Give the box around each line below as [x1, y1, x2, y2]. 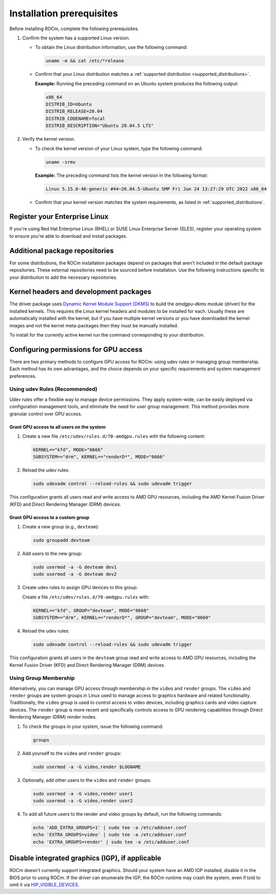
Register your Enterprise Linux [9, 212, 109, 221]
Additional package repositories [9, 246, 114, 255]
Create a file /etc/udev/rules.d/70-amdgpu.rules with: [22, 594, 150, 600]
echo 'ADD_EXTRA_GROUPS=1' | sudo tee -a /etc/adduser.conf [33, 824, 187, 831]
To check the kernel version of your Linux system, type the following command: [35, 145, 203, 151]
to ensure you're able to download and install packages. [9, 233, 128, 239]
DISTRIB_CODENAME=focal [45, 116, 106, 121]
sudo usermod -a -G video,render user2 [33, 798, 133, 803]
